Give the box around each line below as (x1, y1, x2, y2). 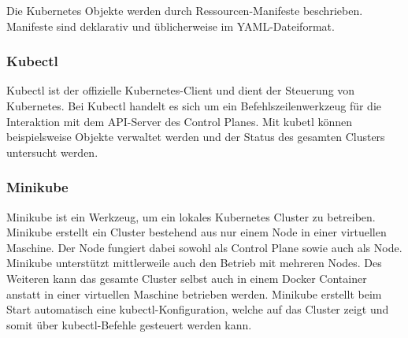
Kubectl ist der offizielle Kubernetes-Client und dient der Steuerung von (6, 82, 355, 98)
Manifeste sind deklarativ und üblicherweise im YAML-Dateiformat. (6, 17, 335, 34)
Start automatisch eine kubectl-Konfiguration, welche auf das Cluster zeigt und (6, 301, 389, 318)
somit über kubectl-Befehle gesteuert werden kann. (6, 316, 252, 332)
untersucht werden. (6, 143, 98, 160)
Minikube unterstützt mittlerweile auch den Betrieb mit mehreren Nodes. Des (6, 254, 382, 271)
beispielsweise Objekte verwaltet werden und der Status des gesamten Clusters (6, 128, 385, 145)
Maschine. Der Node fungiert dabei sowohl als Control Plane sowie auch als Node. (6, 239, 402, 255)
